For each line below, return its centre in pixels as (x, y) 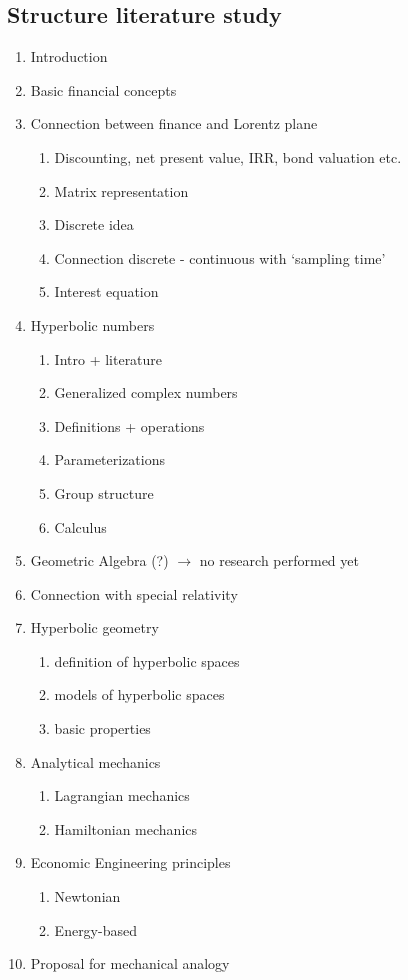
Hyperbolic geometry (94, 627)
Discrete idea (94, 224)
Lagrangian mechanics (122, 795)
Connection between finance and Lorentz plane (174, 123)
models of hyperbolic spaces (139, 694)
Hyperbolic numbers (92, 324)
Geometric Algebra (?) (99, 560)
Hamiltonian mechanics (126, 828)
